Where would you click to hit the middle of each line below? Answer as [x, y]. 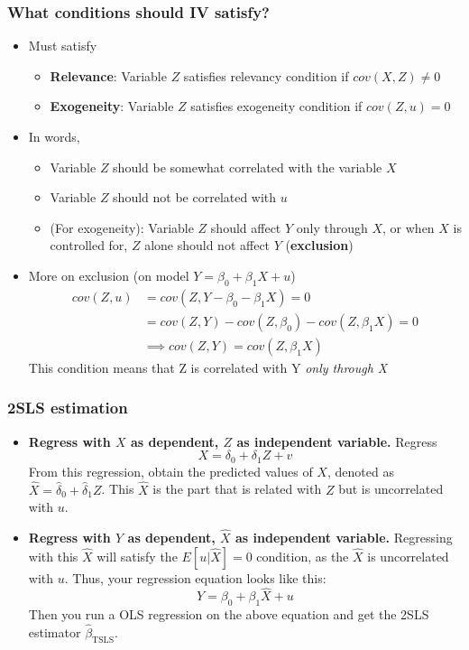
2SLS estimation [68, 408]
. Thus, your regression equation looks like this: [195, 577]
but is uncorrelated [391, 489]
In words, [54, 136]
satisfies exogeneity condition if [276, 106]
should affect [246, 227]
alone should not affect [207, 245]
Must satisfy [63, 46]
